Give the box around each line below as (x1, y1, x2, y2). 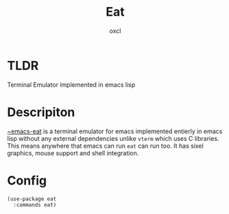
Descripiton (7, 104, 75, 120)
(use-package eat (7, 196, 57, 202)
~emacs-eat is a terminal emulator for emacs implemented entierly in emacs (7, 127, 223, 135)
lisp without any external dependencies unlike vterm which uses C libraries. (7, 134, 219, 142)
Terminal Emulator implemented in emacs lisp (7, 80, 136, 89)
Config (7, 172, 47, 188)
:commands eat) (13, 201, 57, 209)
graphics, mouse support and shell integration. (7, 148, 139, 157)
